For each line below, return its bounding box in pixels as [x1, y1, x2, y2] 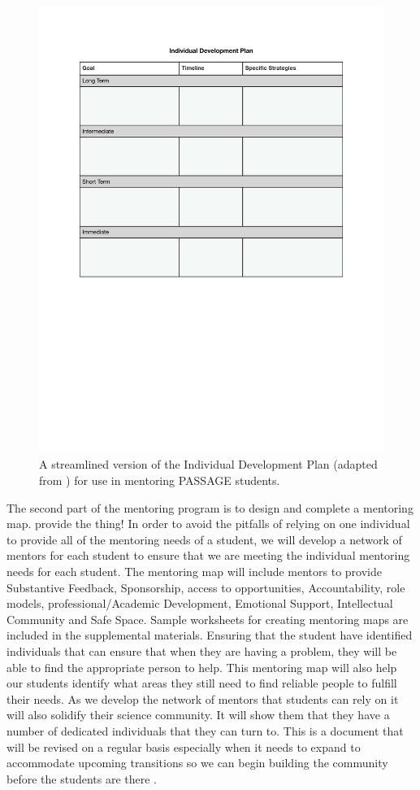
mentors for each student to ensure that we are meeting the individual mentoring [6, 547, 410, 564]
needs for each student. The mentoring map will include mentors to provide [6, 563, 382, 580]
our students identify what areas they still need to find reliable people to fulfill [6, 674, 397, 692]
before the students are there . [6, 770, 157, 787]
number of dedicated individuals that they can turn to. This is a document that [6, 722, 404, 739]
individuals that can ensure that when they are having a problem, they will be [6, 643, 397, 660]
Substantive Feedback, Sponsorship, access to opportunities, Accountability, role [6, 578, 405, 596]
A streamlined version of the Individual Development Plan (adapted [39, 456, 378, 473]
